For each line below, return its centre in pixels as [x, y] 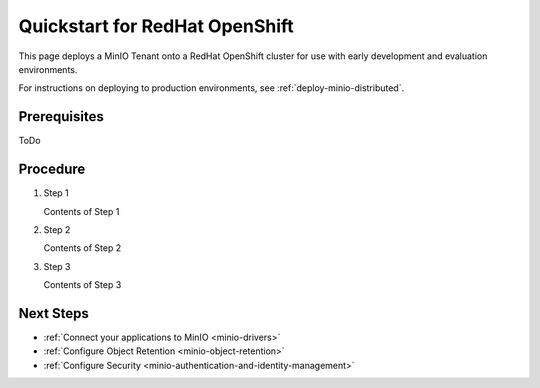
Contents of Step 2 [82, 248]
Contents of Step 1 [81, 211]
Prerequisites [61, 116]
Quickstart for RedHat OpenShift [156, 26]
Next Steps [53, 313]
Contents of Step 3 [82, 285]
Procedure [52, 169]
